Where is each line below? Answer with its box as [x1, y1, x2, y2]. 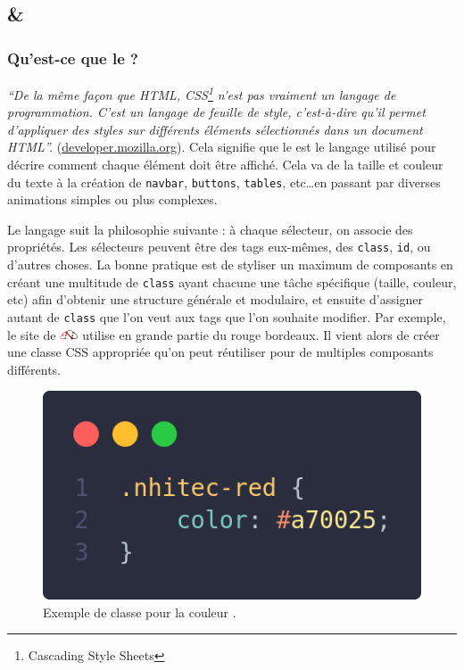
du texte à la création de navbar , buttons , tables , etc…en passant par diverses [7, 172, 441, 191]
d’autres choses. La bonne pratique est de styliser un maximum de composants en [7, 255, 453, 274]
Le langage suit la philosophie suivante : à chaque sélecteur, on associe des [7, 219, 413, 238]
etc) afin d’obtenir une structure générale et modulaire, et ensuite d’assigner [7, 290, 424, 309]
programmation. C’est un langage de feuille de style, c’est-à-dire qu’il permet [7, 103, 426, 121]
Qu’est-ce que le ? [7, 46, 138, 69]
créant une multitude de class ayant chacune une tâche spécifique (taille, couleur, [7, 272, 457, 291]
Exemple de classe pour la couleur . [43, 602, 236, 621]
